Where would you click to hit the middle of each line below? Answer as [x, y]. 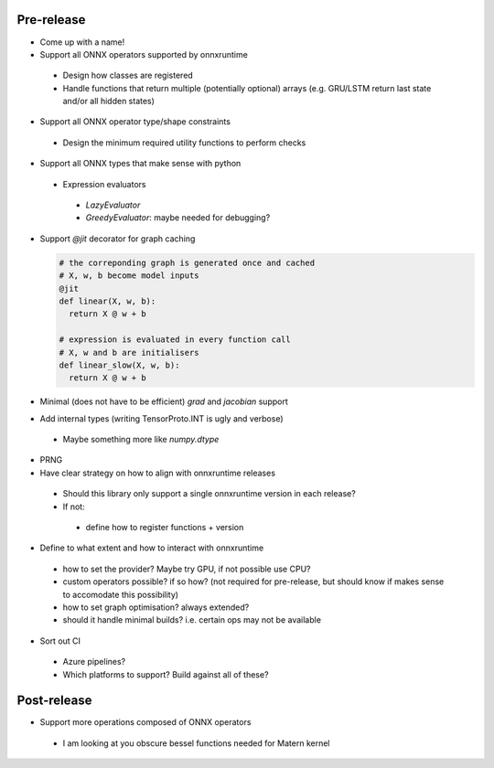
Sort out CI [60, 641]
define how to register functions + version [165, 528]
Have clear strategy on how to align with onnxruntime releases [158, 473]
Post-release [54, 701]
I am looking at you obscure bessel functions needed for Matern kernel [196, 743]
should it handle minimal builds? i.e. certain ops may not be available [192, 620]
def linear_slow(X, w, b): [119, 365]
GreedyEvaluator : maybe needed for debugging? [178, 218]
